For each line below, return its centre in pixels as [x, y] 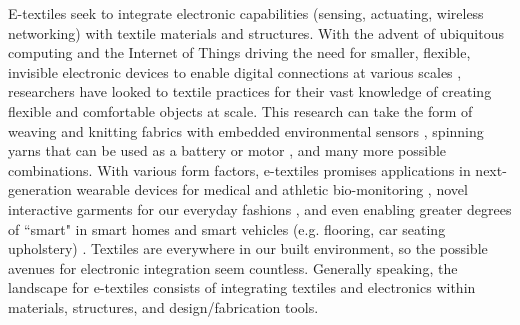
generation [40, 189]
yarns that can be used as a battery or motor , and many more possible [227, 150]
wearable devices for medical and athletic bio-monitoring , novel [272, 189]
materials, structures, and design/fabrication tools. [163, 306]
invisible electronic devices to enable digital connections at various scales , [235, 71]
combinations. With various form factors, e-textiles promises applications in [239, 169]
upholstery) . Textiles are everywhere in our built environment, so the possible [248, 248]
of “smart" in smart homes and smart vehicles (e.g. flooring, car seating [227, 228]
